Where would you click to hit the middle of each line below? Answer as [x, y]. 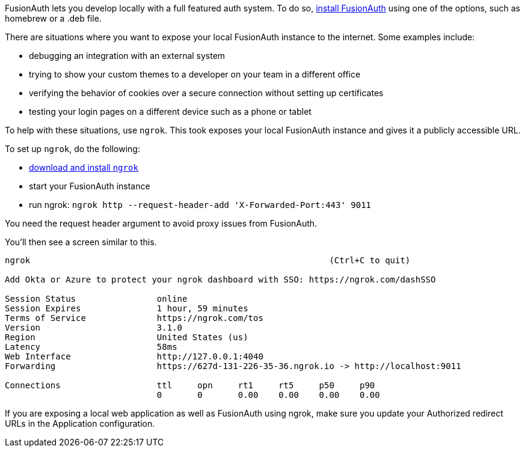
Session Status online [96, 299]
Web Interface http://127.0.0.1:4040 [134, 356]
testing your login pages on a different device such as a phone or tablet [170, 111]
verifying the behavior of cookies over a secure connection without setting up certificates [206, 93]
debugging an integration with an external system [127, 56]
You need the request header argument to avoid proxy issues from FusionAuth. [161, 223]
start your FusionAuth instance [90, 186]
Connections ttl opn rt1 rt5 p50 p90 [190, 385]
